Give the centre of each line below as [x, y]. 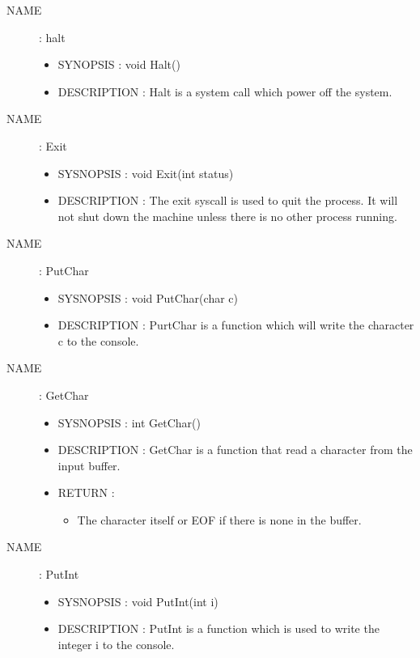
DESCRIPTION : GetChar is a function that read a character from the [235, 450]
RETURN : [86, 492]
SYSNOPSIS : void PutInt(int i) [138, 601]
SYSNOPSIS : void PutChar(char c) [148, 297]
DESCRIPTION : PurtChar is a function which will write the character [236, 325]
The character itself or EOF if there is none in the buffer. [219, 519]
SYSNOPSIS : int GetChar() [129, 422]
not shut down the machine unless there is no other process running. [227, 216]
